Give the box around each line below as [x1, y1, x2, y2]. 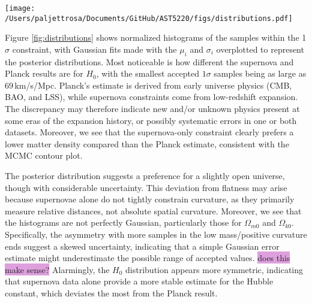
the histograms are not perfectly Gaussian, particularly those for [5, 216, 242, 229]
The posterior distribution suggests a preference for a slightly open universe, [5, 169, 285, 182]
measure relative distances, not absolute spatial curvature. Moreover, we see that [5, 204, 302, 217]
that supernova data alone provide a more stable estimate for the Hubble [5, 275, 274, 287]
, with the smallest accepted [96, 67, 199, 80]
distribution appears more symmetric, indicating [125, 263, 304, 275]
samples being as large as [214, 67, 307, 80]
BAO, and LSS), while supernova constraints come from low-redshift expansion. [5, 90, 298, 103]
